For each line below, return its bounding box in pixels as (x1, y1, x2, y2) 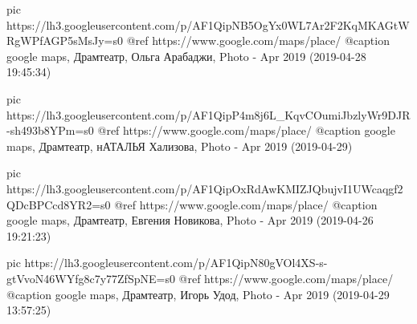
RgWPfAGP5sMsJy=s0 (6, 32, 124, 49)
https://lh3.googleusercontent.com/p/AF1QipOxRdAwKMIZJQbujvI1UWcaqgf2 (6, 180, 403, 196)
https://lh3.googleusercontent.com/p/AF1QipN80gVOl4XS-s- (24, 254, 328, 271)
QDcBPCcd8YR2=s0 (6, 196, 111, 213)
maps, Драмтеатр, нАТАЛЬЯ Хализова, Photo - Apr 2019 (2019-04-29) (6, 137, 353, 154)
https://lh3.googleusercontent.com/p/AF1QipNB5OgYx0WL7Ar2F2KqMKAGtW (6, 16, 410, 33)
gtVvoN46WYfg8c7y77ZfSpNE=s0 (6, 269, 175, 286)
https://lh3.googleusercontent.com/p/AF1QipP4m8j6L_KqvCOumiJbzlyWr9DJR (6, 106, 411, 123)
